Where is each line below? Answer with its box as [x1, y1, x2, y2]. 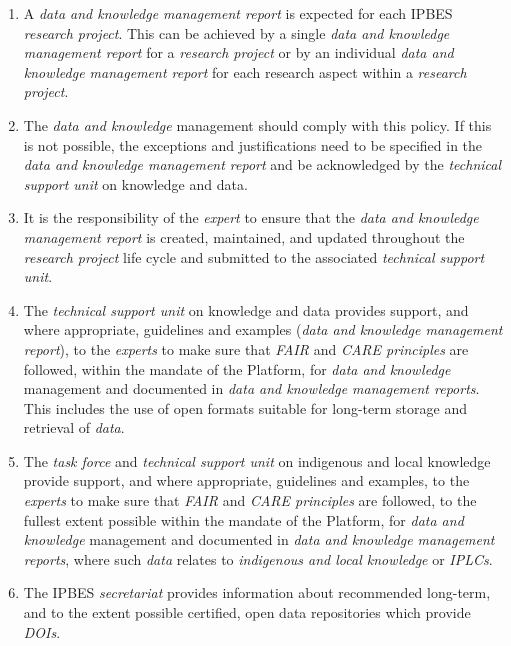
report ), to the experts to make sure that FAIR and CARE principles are [23, 338, 469, 359]
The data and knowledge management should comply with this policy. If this [23, 114, 492, 135]
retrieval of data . [23, 417, 125, 438]
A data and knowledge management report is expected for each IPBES [23, 3, 453, 23]
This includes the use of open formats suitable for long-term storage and [23, 397, 467, 418]
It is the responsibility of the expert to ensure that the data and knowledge [23, 207, 479, 228]
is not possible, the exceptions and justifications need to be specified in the [23, 134, 483, 155]
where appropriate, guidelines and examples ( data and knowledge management [23, 319, 503, 340]
